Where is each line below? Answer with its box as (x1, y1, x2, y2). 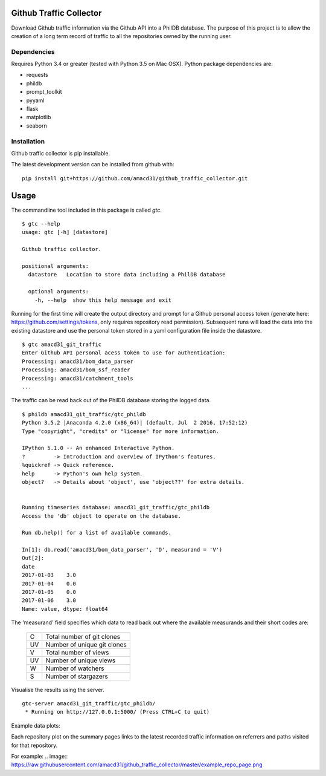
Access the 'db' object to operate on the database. (22, 512, 181, 520)
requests (26, 71, 48, 79)
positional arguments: (22, 262, 89, 269)
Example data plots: (11, 722, 60, 729)
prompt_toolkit (26, 88, 63, 96)
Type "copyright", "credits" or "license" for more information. (22, 428, 220, 435)
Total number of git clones (45, 632, 121, 641)
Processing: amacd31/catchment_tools (22, 375, 134, 382)
